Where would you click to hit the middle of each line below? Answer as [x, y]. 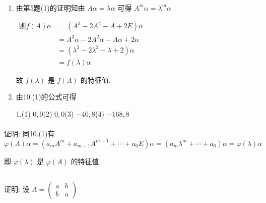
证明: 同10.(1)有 [29, 134]
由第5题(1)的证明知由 [50, 7]
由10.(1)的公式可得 [46, 97]
